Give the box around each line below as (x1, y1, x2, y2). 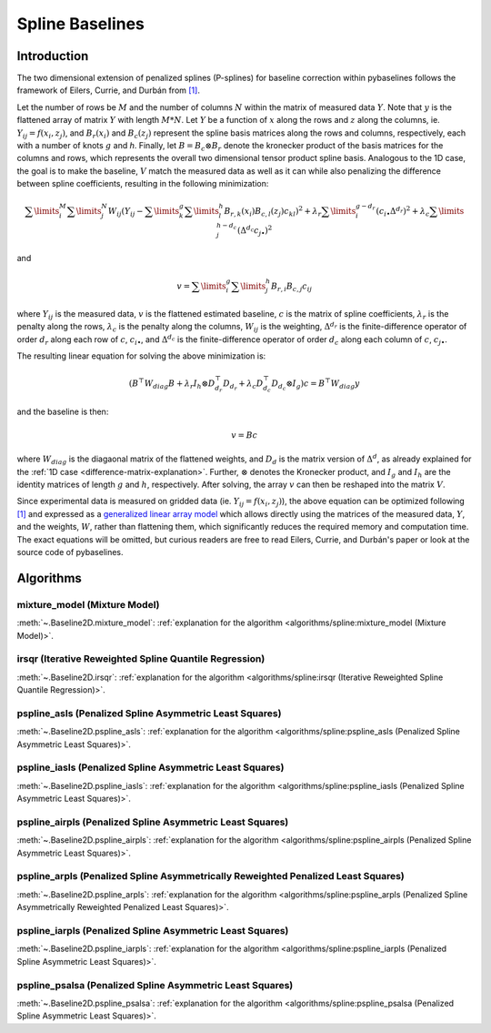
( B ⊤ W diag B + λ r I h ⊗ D (128, 377, 215, 390)
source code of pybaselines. (16, 547, 124, 557)
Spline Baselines (16, 14, 145, 34)
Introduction (16, 48, 89, 64)
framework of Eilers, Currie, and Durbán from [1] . (16, 85, 200, 96)
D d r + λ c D (223, 379, 264, 392)
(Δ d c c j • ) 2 (236, 224, 273, 238)
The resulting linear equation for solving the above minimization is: (16, 350, 266, 361)
